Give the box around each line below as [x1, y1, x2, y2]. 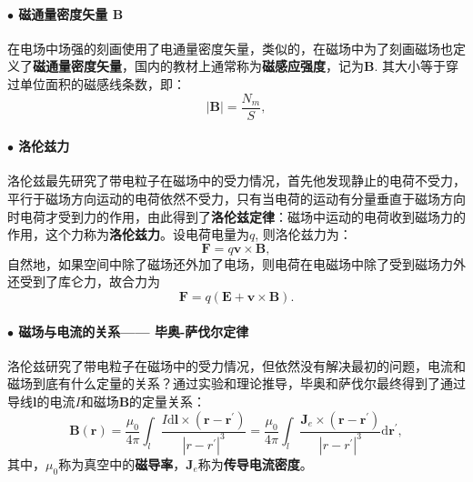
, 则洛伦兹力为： [255, 225, 352, 244]
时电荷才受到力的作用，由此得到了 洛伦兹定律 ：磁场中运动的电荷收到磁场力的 [7, 206, 466, 226]
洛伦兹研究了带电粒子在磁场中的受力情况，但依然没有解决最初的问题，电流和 [7, 356, 466, 375]
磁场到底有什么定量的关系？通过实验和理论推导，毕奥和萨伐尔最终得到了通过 [7, 374, 466, 393]
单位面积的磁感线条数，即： [19, 74, 186, 93]
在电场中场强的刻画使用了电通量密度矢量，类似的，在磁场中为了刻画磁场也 [7, 38, 453, 57]
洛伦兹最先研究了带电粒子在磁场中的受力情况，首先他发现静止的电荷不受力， [7, 171, 466, 190]
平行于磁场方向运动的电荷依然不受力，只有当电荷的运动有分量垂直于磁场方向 [7, 189, 466, 208]
